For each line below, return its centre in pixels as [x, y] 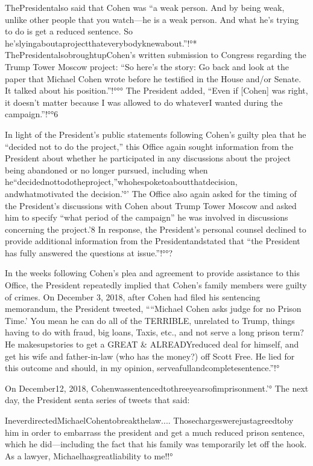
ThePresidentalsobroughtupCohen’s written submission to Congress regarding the [156, 55]
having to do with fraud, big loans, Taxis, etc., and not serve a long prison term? [154, 332]
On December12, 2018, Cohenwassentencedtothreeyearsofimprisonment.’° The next [157, 388]
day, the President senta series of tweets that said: [97, 400]
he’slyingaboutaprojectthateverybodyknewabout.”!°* [101, 43]
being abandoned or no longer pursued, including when [106, 170]
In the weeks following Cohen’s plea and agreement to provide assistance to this [152, 273]
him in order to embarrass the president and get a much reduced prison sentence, [155, 432]
